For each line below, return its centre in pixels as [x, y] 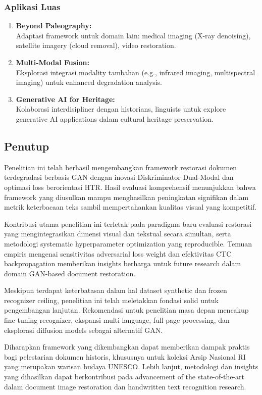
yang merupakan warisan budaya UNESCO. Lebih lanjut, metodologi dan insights [131, 366]
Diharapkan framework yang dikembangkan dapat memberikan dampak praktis [127, 347]
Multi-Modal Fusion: [53, 62]
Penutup [27, 146]
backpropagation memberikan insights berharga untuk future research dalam [123, 263]
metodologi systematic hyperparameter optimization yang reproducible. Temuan [128, 243]
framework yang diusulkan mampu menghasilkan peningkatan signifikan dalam [126, 197]
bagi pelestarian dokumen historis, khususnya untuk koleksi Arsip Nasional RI [125, 356]
